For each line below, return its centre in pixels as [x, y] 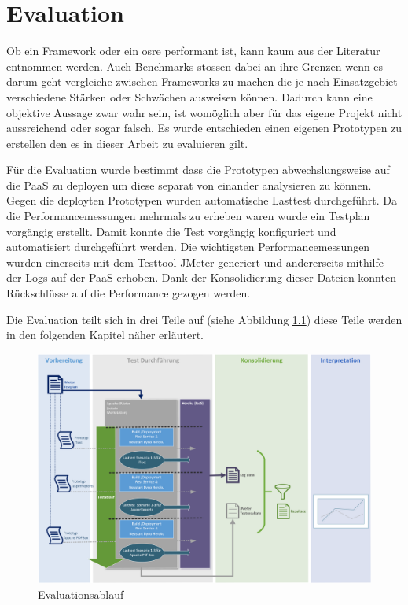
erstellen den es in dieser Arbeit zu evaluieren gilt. [127, 143]
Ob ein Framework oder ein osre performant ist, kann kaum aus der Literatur [193, 51]
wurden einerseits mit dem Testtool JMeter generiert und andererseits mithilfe [195, 262]
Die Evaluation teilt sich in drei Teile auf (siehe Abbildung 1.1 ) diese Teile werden [204, 319]
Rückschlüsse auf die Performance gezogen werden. [129, 293]
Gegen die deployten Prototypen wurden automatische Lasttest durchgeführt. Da [202, 200]
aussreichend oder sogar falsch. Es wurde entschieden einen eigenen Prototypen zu [204, 128]
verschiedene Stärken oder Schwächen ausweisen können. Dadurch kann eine [189, 96]
